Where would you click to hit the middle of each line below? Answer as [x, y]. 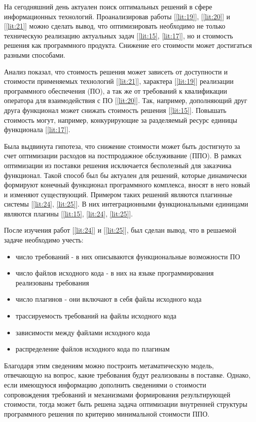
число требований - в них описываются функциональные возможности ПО [128, 256]
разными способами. [35, 54]
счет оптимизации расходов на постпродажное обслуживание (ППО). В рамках [123, 156]
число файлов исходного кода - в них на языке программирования [115, 273]
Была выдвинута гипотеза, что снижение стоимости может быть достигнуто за [122, 146]
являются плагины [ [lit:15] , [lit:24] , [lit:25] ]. [69, 213]
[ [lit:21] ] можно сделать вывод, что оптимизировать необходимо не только [115, 26]
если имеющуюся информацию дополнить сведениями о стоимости [105, 385]
